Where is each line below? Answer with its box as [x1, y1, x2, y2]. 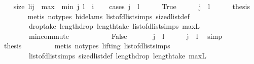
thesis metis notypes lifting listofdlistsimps [4, 40, 170, 51]
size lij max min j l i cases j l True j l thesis [13, 1, 250, 11]
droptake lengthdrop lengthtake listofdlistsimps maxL [28, 21, 200, 31]
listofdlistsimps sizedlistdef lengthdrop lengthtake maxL [28, 50, 206, 60]
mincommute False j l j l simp [28, 30, 223, 41]
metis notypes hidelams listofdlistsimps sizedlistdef [27, 11, 190, 21]
